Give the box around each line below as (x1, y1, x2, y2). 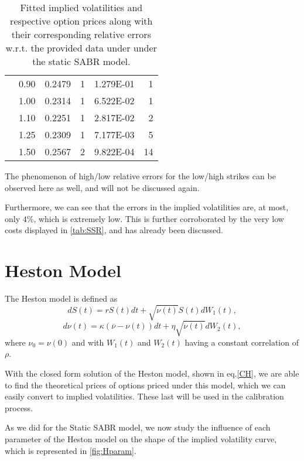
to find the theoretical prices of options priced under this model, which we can (5, 378, 286, 391)
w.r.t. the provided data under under (5, 41, 157, 54)
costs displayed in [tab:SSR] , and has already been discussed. (5, 224, 223, 236)
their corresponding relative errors (11, 28, 151, 41)
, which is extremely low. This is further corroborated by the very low (33, 212, 284, 224)
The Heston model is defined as (5, 292, 118, 305)
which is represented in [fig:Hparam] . (5, 444, 136, 456)
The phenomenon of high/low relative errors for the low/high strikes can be (5, 170, 276, 182)
